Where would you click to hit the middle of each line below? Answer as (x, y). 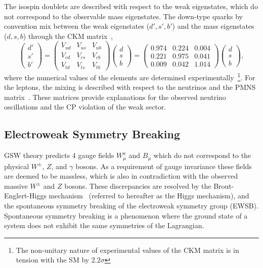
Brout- (224, 185)
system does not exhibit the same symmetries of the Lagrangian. (104, 225)
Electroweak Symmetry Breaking (92, 134)
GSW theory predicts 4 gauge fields (59, 155)
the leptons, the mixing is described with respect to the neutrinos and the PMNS (130, 87)
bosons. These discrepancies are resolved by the (138, 185)
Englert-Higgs (25, 196)
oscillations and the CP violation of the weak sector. (85, 107)
